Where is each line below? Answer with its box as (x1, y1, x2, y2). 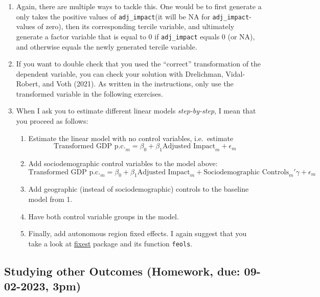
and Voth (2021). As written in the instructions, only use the (42, 78, 234, 89)
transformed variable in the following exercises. (16, 88, 163, 99)
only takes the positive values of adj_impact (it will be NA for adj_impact (16, 11, 249, 21)
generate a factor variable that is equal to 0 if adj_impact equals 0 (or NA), (16, 31, 255, 41)
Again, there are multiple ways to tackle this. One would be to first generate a (16, 1, 262, 11)
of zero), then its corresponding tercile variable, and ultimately (37, 21, 235, 32)
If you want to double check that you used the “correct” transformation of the (16, 58, 261, 69)
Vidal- (225, 68, 245, 79)
